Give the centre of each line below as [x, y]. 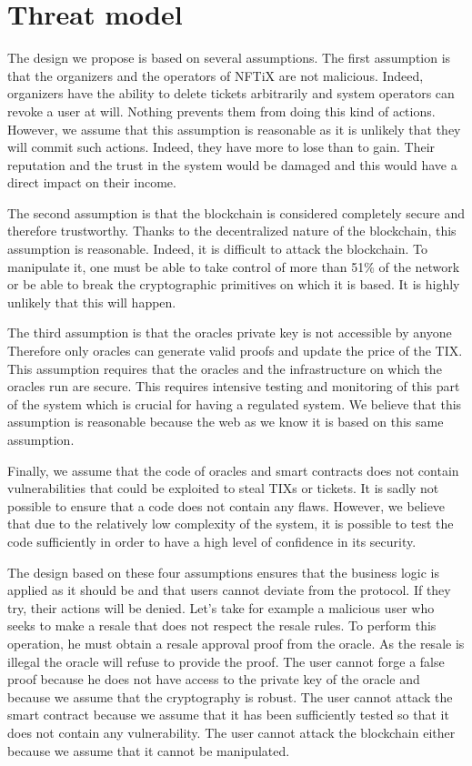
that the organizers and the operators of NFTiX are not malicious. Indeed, [216, 75]
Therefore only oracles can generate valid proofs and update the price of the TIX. [235, 351]
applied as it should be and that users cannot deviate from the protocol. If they [229, 590]
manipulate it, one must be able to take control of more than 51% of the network [234, 266]
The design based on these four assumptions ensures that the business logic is [224, 572]
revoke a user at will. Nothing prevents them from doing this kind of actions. [221, 111]
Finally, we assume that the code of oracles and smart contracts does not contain [233, 470]
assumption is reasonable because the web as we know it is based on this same [226, 422]
